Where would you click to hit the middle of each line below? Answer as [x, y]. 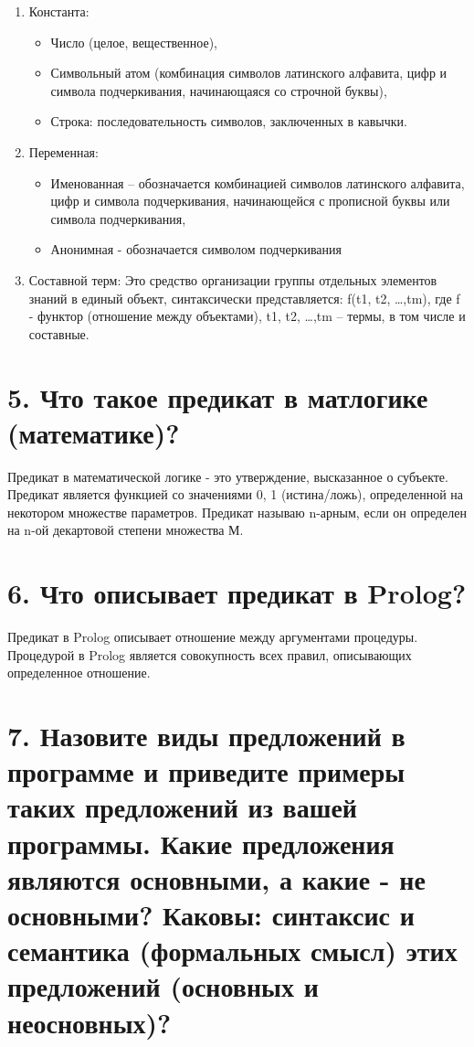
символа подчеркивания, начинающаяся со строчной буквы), [219, 90]
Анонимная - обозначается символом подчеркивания [196, 249]
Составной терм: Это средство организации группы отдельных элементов [233, 279]
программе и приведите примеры [206, 771]
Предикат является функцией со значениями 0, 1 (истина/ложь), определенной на [235, 494]
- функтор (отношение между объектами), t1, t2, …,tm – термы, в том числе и [247, 316]
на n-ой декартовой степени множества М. [126, 530]
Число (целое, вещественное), [134, 42]
